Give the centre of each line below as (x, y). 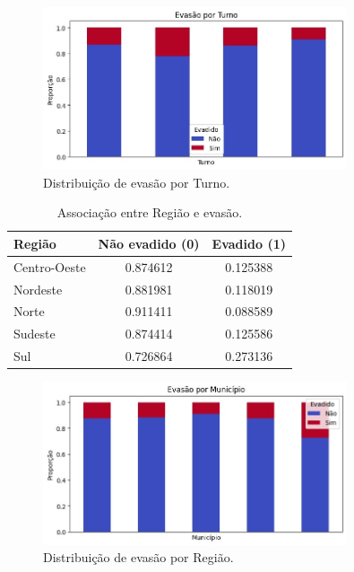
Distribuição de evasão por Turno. (137, 182)
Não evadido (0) (149, 243)
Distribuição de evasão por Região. (138, 557)
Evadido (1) (249, 243)
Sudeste (35, 334)
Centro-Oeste (50, 266)
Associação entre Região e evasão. (150, 212)
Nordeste (38, 289)
